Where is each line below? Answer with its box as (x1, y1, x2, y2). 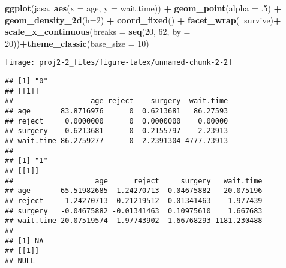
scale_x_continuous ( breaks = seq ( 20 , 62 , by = (5, 25, 191, 38)
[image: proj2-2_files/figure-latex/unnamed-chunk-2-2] (5, 58, 233, 67)
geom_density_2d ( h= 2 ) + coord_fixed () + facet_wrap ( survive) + (5, 13, 281, 26)
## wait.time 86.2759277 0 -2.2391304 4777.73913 (5, 136, 228, 145)
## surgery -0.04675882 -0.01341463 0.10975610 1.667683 (5, 206, 263, 215)
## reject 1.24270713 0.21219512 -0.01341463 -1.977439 (5, 196, 263, 205)
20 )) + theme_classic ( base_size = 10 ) (5, 37, 149, 49)
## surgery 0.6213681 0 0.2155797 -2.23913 (5, 127, 228, 135)
